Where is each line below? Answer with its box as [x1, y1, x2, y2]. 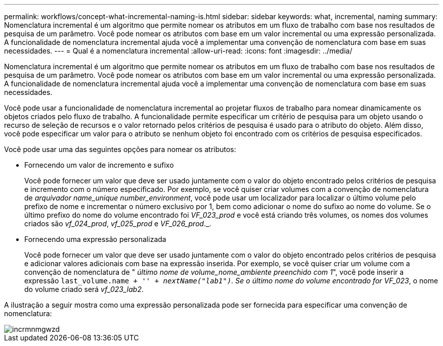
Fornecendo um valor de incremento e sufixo [24, 161, 174, 169]
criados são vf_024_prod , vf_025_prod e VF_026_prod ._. [24, 219, 211, 228]
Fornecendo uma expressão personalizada [24, 235, 166, 243]
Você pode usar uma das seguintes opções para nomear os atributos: [4, 145, 236, 154]
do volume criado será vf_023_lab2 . [24, 285, 144, 293]
